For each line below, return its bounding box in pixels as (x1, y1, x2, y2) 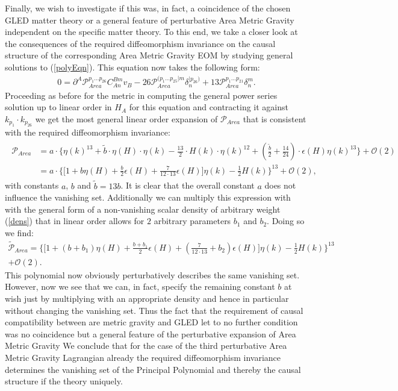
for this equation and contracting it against (129, 101, 288, 113)
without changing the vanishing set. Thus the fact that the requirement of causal (5, 304, 303, 316)
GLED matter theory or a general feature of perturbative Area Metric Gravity (5, 13, 294, 26)
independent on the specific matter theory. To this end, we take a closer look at (5, 25, 298, 38)
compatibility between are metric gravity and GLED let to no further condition (5, 316, 298, 328)
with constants (5, 179, 59, 192)
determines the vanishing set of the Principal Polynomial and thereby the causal (5, 363, 301, 375)
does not (264, 179, 296, 192)
